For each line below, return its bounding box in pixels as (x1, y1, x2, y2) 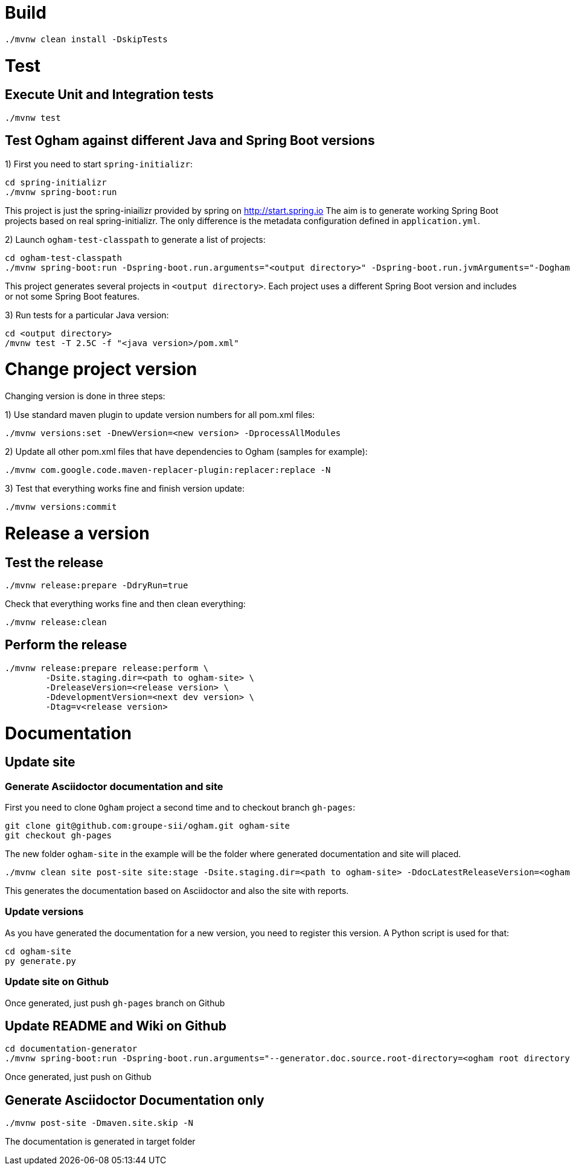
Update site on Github (5, 976, 109, 988)
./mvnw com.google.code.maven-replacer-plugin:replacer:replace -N (5, 465, 331, 475)
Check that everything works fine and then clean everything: (5, 598, 246, 609)
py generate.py (5, 956, 77, 966)
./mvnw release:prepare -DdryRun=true (5, 580, 188, 590)
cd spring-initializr (5, 177, 107, 187)
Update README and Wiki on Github (5, 1018, 226, 1033)
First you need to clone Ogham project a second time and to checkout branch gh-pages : (5, 802, 356, 813)
